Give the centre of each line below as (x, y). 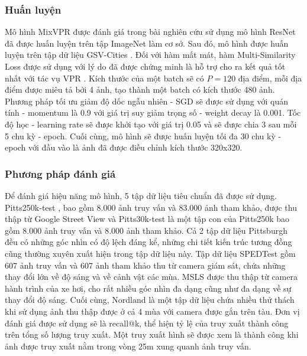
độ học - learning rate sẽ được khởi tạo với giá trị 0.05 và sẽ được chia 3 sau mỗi (151, 124)
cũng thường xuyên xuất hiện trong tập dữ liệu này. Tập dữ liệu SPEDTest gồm (150, 253)
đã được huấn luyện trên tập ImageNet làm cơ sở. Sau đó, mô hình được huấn (147, 43)
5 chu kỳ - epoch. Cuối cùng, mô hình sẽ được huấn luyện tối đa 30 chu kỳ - (143, 135)
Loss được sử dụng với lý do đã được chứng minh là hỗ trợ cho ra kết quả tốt (145, 66)
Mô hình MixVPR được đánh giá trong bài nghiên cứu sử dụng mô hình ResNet (150, 32)
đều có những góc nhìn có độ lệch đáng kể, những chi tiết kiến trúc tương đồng (148, 242)
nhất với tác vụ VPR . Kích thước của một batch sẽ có (104, 78)
